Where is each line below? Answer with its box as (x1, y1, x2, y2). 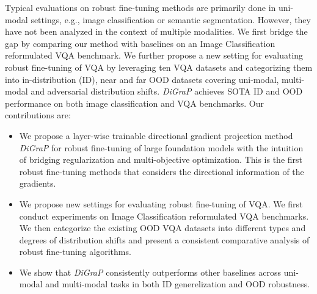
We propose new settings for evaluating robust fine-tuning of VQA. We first (19, 197, 303, 210)
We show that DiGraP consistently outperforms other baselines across (19, 265, 282, 278)
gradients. (19, 177, 56, 190)
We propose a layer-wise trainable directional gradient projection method (19, 129, 293, 142)
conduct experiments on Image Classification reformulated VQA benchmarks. (19, 209, 309, 222)
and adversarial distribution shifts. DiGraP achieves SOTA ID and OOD (31, 85, 303, 98)
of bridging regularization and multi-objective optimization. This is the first (19, 153, 303, 166)
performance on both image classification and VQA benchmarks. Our (5, 96, 264, 109)
